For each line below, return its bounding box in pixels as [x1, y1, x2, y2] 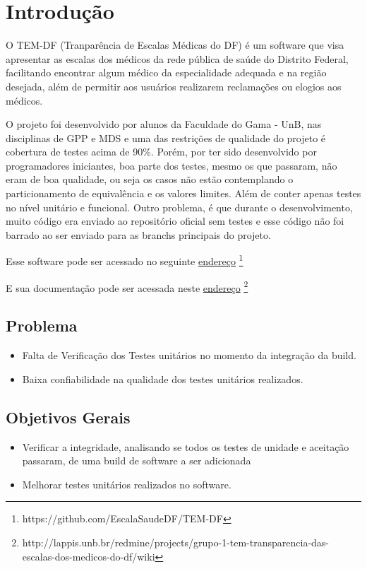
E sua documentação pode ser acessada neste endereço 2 [6, 278, 248, 295]
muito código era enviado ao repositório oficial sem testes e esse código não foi [6, 213, 344, 228]
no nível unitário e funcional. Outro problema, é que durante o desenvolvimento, [6, 199, 353, 214]
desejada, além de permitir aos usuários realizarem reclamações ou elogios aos [6, 78, 342, 93]
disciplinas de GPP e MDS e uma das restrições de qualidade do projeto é [6, 130, 326, 145]
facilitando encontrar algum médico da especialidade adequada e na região [6, 65, 327, 80]
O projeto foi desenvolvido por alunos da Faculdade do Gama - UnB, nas [6, 117, 322, 131]
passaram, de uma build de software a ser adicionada [22, 453, 251, 468]
